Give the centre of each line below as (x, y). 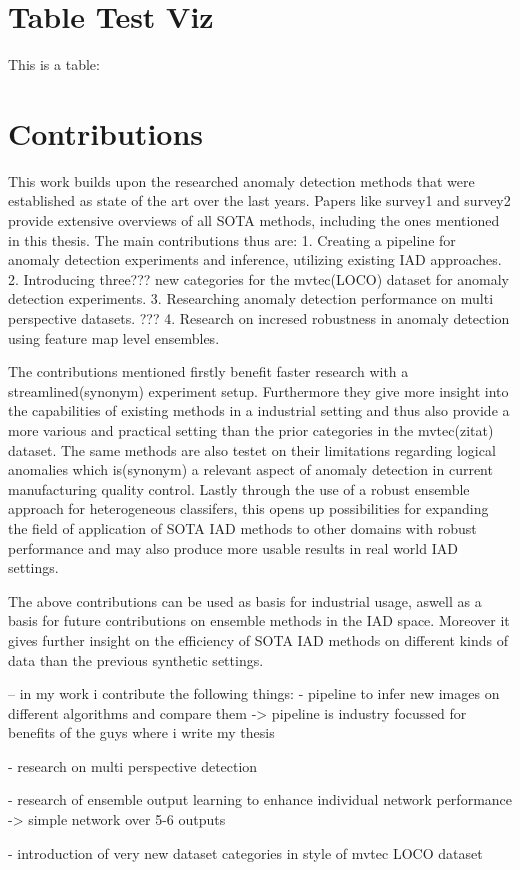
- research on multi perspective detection (133, 765)
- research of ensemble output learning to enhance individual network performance (260, 799)
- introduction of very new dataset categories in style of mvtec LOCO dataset (245, 852)
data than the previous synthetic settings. (136, 659)
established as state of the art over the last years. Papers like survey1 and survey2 (259, 200)
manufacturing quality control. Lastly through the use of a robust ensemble (239, 488)
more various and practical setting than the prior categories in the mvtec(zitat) (251, 429)
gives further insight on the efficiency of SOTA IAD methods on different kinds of (258, 639)
